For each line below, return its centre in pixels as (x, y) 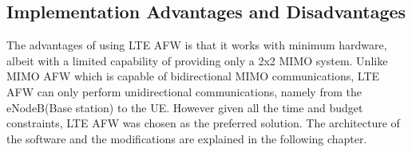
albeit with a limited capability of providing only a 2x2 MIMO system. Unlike (197, 60)
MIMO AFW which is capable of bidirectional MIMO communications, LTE (193, 76)
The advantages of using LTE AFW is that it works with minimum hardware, (197, 45)
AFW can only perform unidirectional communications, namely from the (184, 91)
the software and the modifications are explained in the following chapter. (187, 138)
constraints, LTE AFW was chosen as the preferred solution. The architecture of (203, 123)
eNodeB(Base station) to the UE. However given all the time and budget (185, 107)
